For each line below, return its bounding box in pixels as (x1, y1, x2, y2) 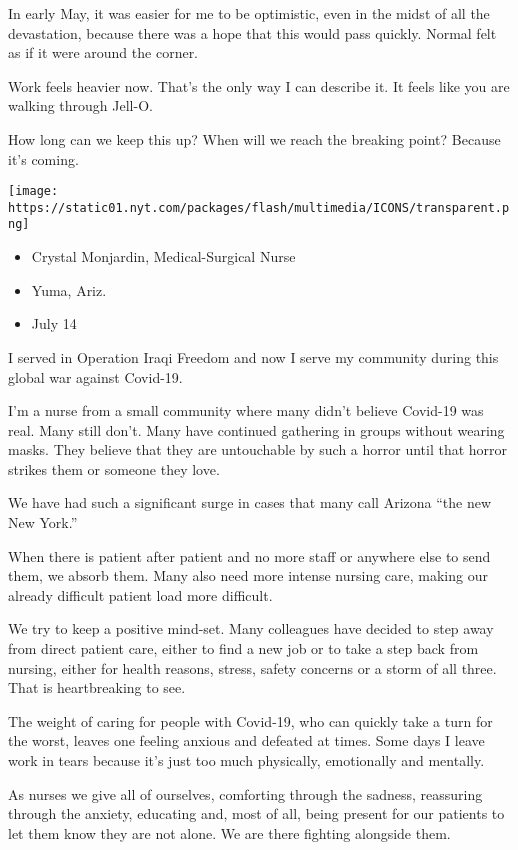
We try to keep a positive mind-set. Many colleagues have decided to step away (8, 618, 494, 639)
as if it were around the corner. (8, 42, 199, 63)
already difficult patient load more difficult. (8, 584, 273, 605)
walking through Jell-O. (8, 95, 153, 116)
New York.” (8, 512, 78, 533)
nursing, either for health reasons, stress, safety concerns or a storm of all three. (8, 657, 497, 678)
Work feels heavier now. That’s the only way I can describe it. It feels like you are (8, 75, 510, 96)
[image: (8, 184, 59, 199)
